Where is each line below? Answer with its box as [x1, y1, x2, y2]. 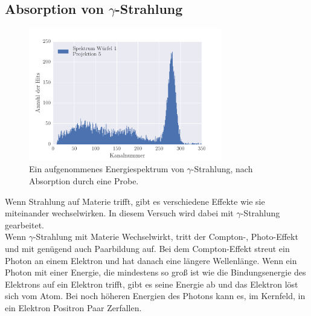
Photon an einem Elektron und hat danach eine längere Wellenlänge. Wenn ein [5, 254, 297, 266]
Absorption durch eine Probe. [29, 175, 139, 187]
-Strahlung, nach [191, 163, 253, 175]
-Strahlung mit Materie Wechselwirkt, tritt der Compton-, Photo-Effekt [33, 230, 298, 243]
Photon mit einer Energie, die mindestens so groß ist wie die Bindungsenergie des [5, 266, 306, 279]
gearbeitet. [5, 218, 44, 231]
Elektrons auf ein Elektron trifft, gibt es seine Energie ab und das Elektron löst [5, 277, 298, 290]
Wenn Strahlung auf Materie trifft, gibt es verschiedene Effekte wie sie [5, 195, 265, 207]
